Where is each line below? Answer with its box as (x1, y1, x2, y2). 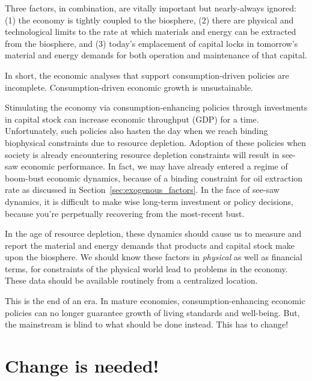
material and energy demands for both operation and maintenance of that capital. (5, 49, 307, 61)
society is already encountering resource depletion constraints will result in (5, 148, 280, 160)
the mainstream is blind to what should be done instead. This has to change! (5, 318, 289, 331)
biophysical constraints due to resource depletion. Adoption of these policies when (5, 136, 307, 148)
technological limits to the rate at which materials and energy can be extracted (5, 25, 296, 38)
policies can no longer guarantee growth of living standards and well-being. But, (5, 306, 300, 319)
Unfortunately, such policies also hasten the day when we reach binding (5, 124, 268, 137)
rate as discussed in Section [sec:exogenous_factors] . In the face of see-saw (5, 183, 280, 196)
